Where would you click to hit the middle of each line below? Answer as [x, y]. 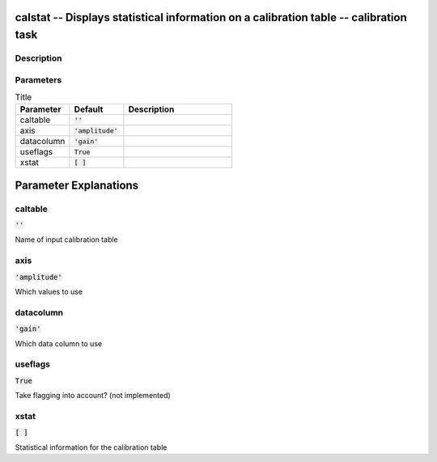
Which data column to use [59, 343]
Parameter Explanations [77, 185]
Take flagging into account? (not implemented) [93, 396]
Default [89, 109]
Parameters [38, 79]
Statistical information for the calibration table [91, 447]
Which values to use [49, 291]
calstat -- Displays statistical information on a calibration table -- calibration [211, 17]
